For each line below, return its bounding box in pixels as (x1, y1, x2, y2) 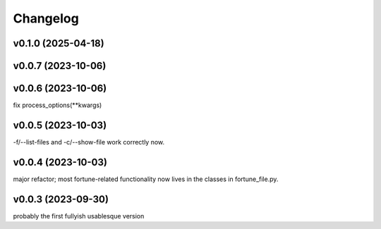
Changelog (13, 11, 79, 26)
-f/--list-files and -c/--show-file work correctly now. (13, 138, 165, 146)
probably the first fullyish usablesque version (13, 211, 145, 220)
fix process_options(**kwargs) (13, 101, 102, 109)
